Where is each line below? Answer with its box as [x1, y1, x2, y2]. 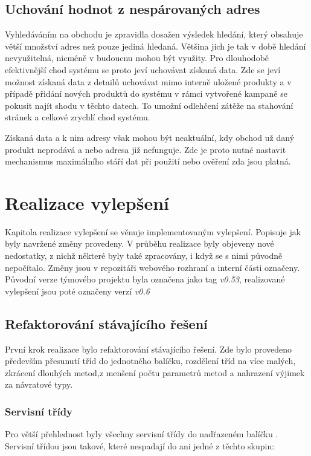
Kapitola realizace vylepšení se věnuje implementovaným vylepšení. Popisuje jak [5, 225, 301, 238]
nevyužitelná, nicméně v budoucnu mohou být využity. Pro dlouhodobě [5, 51, 269, 64]
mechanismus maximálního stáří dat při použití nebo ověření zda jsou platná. [5, 155, 291, 168]
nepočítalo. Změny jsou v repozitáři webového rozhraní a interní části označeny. [5, 261, 300, 273]
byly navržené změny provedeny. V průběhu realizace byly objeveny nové [5, 237, 274, 250]
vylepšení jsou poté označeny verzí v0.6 [5, 284, 150, 297]
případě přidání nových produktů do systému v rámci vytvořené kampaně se [5, 87, 287, 100]
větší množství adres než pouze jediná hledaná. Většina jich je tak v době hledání [5, 39, 306, 52]
